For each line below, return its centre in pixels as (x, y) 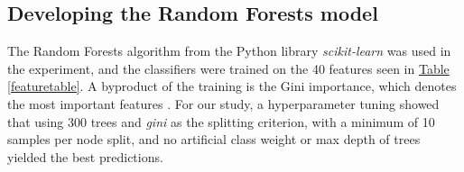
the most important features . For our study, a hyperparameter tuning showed (223, 103)
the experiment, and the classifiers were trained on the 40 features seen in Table (228, 68)
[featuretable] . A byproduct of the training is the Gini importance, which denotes (232, 86)
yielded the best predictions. (85, 156)
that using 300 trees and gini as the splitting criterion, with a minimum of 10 (221, 121)
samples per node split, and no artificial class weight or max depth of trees (214, 139)
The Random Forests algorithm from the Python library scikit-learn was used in (229, 51)
